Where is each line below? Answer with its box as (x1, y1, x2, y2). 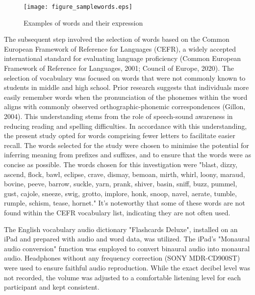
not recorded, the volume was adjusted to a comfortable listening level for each (4, 272, 241, 282)
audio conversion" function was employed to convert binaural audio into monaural (4, 243, 250, 253)
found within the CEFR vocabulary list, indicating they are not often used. (4, 207, 230, 217)
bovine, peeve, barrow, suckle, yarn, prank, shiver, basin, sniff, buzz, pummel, (4, 178, 237, 189)
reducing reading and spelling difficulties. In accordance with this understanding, (4, 120, 247, 131)
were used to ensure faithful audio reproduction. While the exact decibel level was (4, 262, 251, 272)
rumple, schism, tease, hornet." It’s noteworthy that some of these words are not (4, 198, 245, 208)
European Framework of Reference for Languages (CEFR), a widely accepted (4, 43, 236, 54)
